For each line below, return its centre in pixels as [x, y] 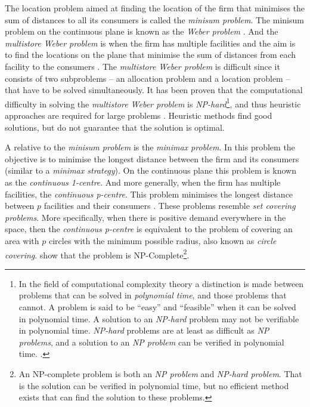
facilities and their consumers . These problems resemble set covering [170, 206]
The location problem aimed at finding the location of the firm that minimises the [155, 8]
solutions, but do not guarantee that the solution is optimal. [115, 127]
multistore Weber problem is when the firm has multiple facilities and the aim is [150, 43]
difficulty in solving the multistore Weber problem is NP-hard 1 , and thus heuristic [153, 103]
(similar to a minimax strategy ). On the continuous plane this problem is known [151, 170]
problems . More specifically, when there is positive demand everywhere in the [145, 217]
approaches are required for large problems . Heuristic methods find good [139, 115]
